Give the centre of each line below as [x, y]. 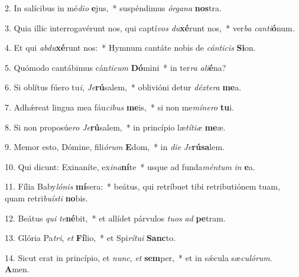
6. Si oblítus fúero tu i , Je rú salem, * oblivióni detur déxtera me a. [123, 87]
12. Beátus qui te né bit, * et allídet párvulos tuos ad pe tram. [115, 218]
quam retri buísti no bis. [46, 198]
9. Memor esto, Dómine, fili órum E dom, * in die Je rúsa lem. [115, 147]
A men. [17, 269]
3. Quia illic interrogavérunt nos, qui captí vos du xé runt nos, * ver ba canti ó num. [150, 27]
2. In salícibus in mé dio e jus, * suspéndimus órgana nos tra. [113, 8]
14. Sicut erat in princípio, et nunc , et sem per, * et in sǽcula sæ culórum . [139, 257]
